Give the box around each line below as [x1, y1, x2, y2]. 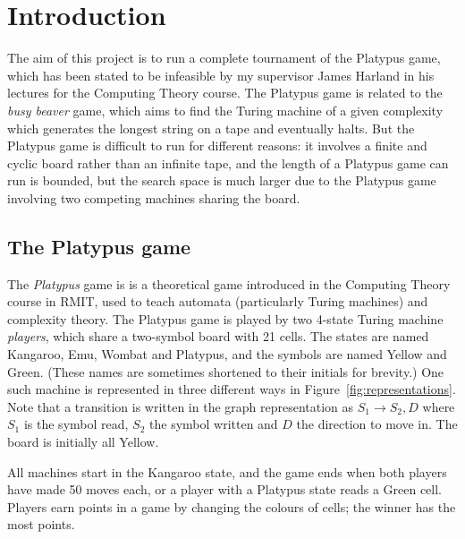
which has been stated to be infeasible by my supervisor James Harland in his [7, 65, 435, 84]
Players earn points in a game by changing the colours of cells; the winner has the [7, 497, 456, 516]
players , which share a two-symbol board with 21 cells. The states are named [7, 327, 429, 346]
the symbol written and [149, 415, 278, 433]
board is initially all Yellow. [7, 432, 159, 451]
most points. [7, 515, 75, 534]
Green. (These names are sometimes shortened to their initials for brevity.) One [7, 362, 444, 381]
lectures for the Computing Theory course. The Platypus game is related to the [7, 83, 443, 102]
